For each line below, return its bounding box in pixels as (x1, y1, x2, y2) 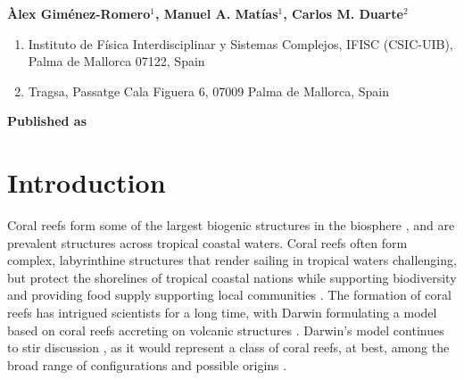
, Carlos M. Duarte (283, 4, 403, 22)
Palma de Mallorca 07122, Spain (28, 52, 205, 70)
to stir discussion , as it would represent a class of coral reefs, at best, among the (7, 338, 450, 357)
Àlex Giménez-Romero (7, 4, 151, 22)
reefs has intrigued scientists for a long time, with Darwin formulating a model (7, 303, 437, 322)
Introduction (7, 164, 166, 201)
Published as (7, 112, 87, 130)
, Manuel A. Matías (154, 4, 278, 22)
